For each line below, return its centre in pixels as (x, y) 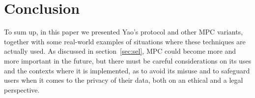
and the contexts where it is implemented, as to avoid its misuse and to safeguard (127, 70)
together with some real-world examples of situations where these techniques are (125, 41)
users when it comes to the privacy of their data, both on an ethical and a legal (124, 80)
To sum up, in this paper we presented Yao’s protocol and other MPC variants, (124, 32)
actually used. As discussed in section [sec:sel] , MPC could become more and (120, 51)
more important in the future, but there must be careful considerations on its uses (128, 60)
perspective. (22, 89)
